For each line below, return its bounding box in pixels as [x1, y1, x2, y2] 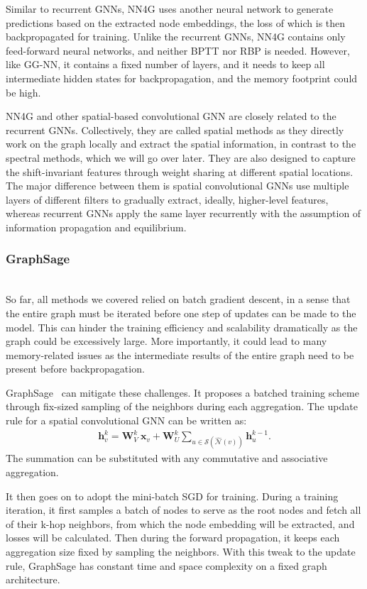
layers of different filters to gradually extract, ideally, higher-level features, [6, 192, 329, 207]
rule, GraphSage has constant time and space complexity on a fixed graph [6, 558, 327, 573]
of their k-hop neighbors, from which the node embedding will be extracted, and [6, 516, 355, 531]
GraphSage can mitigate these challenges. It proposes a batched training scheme [6, 385, 359, 400]
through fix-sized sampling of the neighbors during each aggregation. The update [6, 399, 358, 414]
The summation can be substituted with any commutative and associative [6, 451, 328, 466]
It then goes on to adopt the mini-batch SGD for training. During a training [6, 488, 339, 503]
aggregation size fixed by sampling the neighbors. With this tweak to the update [6, 544, 356, 558]
